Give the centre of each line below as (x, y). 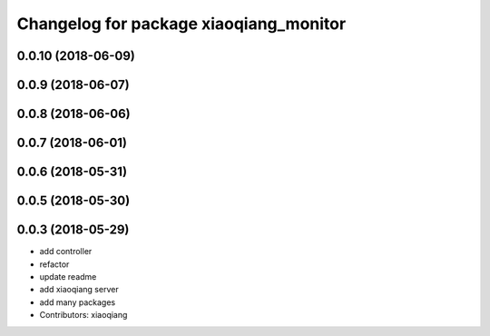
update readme (68, 276)
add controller (66, 252)
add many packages (78, 302)
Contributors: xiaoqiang (83, 315)
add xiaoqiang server (79, 290)
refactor (54, 264)
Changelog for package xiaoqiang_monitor (181, 24)
